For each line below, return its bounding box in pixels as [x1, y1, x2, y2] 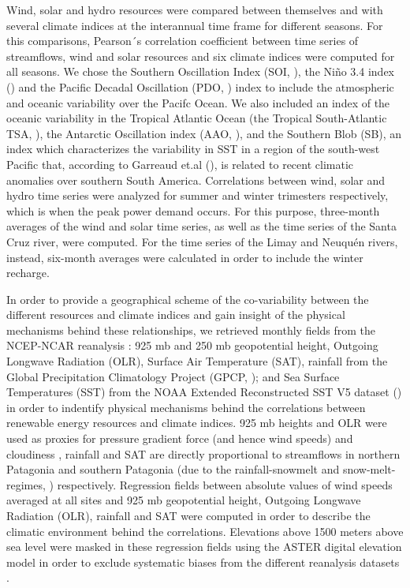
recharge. [6, 264, 50, 281]
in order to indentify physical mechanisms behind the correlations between [6, 399, 366, 415]
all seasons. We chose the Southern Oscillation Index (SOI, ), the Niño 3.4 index [6, 63, 394, 80]
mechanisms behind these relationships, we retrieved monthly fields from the [6, 321, 376, 338]
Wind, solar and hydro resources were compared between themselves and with [6, 2, 383, 17]
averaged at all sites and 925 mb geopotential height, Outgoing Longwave [6, 492, 361, 508]
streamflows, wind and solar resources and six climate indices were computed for [6, 47, 395, 64]
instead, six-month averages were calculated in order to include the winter [6, 249, 363, 265]
